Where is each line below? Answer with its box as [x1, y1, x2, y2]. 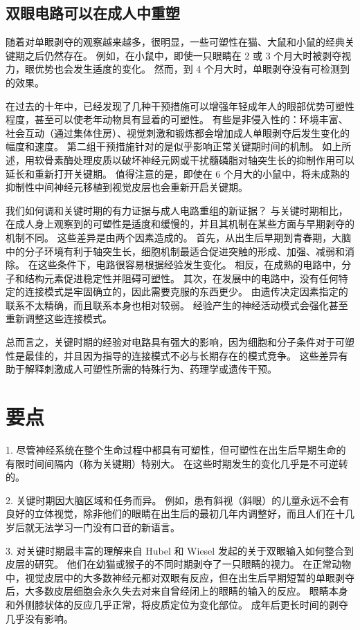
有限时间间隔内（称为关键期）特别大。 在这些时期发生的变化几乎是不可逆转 [6, 456, 348, 470]
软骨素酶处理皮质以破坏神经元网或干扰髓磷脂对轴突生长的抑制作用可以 [34, 152, 354, 167]
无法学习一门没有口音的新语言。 [34, 519, 180, 534]
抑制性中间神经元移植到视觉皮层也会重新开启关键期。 [6, 180, 248, 194]
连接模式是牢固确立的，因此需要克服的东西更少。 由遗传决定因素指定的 [24, 284, 348, 299]
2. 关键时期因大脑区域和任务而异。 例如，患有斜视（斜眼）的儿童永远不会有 [6, 492, 350, 507]
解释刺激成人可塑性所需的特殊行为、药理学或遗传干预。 [24, 362, 277, 376]
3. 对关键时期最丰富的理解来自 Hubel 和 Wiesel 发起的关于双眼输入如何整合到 [6, 543, 354, 557]
